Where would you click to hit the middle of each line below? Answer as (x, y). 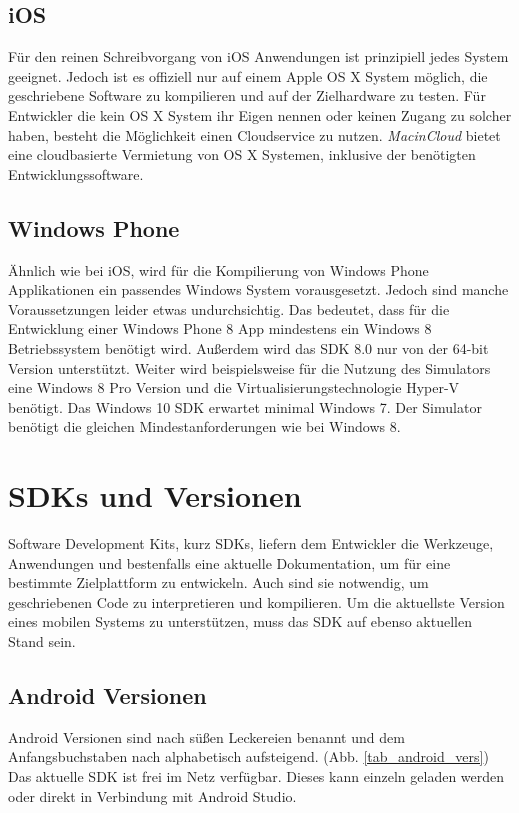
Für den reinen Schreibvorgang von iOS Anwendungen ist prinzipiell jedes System (258, 56)
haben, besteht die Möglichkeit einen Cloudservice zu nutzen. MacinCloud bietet (254, 134)
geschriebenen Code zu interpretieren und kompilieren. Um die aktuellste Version (256, 601)
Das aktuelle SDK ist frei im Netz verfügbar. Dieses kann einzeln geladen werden (256, 775)
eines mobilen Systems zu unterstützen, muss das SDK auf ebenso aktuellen (240, 621)
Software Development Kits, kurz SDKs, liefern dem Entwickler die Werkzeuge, (251, 543)
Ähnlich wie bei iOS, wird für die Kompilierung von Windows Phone (218, 269)
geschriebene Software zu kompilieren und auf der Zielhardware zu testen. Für (247, 95)
